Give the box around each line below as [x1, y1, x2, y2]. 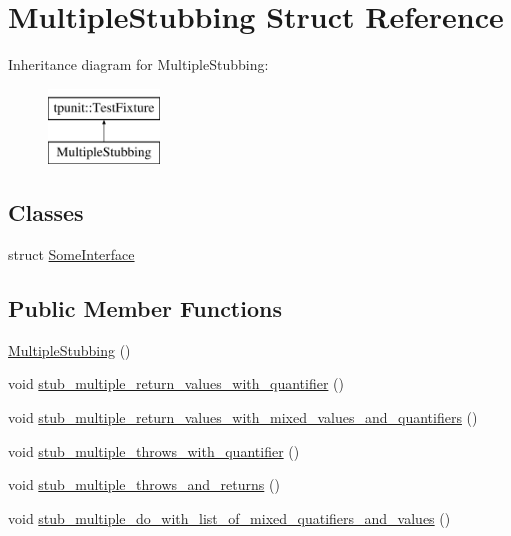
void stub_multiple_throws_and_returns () [8, 474, 280, 495]
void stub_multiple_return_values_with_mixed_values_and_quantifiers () [8, 407, 478, 428]
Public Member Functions [8, 293, 282, 324]
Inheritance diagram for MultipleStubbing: [8, 54, 269, 75]
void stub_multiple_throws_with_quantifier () [8, 440, 300, 461]
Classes [8, 197, 84, 228]
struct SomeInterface [8, 244, 135, 265]
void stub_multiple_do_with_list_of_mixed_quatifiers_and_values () [8, 507, 451, 528]
